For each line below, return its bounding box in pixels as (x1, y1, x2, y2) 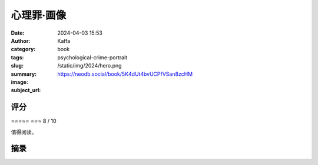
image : (11, 78, 29, 85)
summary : (11, 70, 37, 78)
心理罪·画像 (11, 9, 67, 22)
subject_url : (11, 87, 41, 94)
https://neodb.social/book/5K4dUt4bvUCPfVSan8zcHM (57, 70, 193, 78)
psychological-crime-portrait (57, 53, 128, 61)
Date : (11, 29, 25, 36)
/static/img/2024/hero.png (57, 62, 122, 69)
